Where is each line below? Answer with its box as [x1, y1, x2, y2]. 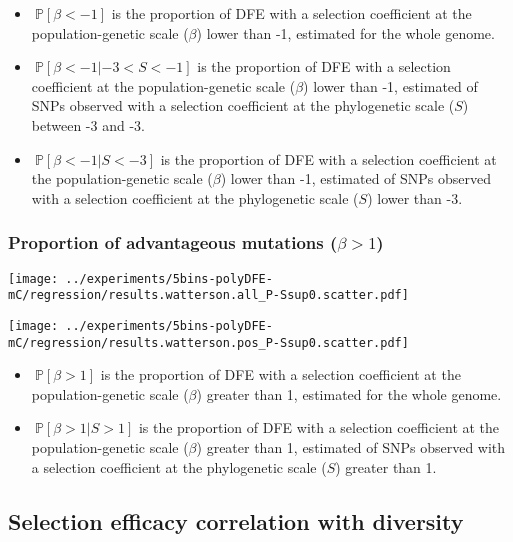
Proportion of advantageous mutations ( [8, 230, 338, 255]
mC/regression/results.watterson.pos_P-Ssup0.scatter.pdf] [8, 335, 409, 350]
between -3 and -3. [31, 114, 145, 135]
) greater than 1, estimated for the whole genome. [196, 383, 502, 404]
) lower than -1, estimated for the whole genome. [196, 22, 495, 43]
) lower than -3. [367, 187, 463, 208]
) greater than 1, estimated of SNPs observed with [196, 436, 506, 457]
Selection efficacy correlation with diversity [8, 505, 464, 536]
